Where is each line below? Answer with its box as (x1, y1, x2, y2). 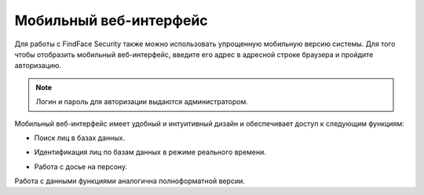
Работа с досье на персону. (34, 161, 128, 172)
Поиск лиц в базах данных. (34, 133, 126, 143)
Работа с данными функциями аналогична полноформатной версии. (14, 176, 245, 186)
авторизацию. (14, 61, 62, 70)
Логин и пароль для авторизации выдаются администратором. (35, 97, 249, 107)
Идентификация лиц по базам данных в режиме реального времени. (34, 147, 267, 157)
